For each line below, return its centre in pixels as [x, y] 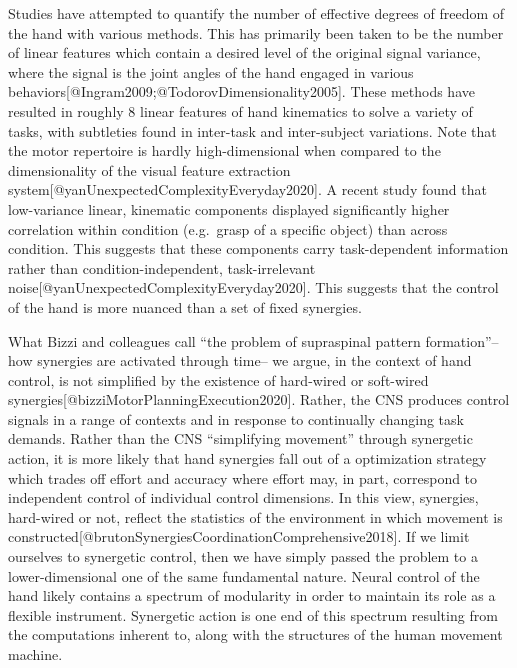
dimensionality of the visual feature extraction [149, 169]
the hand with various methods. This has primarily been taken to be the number [256, 32]
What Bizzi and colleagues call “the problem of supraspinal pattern [214, 340]
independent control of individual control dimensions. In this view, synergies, [243, 497]
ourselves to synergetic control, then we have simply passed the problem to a [243, 556]
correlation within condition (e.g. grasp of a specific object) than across [228, 228]
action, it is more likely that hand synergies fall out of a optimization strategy [247, 458]
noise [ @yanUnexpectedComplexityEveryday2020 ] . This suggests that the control [253, 287]
